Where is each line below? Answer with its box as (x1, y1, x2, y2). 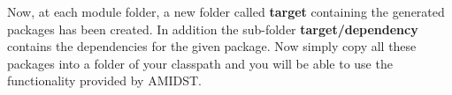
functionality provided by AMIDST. (7, 71, 203, 90)
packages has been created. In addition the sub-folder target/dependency (7, 19, 418, 38)
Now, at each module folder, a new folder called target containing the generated (7, 3, 445, 20)
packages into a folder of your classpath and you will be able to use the (7, 54, 393, 72)
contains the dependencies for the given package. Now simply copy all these (7, 37, 417, 55)
